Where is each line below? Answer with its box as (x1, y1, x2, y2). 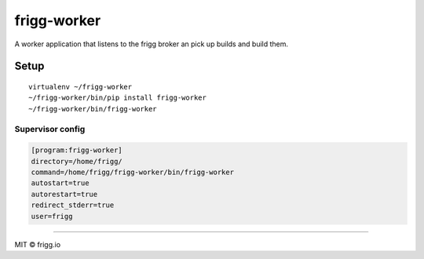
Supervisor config (14, 123, 86, 134)
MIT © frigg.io (14, 239, 61, 249)
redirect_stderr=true (31, 201, 115, 210)
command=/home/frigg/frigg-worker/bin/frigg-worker (31, 168, 235, 177)
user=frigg (31, 212, 73, 221)
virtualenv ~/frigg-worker (28, 82, 133, 91)
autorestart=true (31, 189, 98, 199)
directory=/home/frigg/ (31, 157, 123, 166)
